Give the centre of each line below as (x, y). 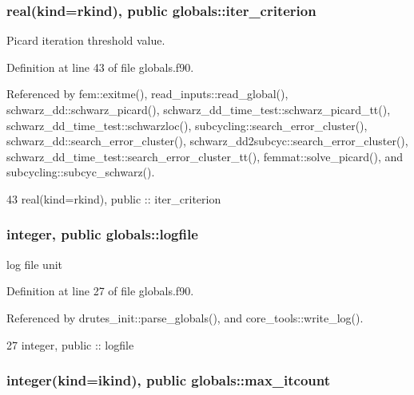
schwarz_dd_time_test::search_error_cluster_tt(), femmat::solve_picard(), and (205, 156)
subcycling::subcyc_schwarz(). (81, 172)
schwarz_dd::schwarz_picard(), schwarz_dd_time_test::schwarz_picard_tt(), (199, 109)
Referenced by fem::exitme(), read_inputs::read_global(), (147, 94)
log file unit (35, 264)
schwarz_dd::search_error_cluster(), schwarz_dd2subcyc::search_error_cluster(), (207, 141)
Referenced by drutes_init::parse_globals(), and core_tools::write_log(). (185, 317)
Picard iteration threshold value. (86, 40)
